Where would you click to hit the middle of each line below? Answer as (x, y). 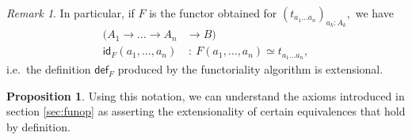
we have (374, 13)
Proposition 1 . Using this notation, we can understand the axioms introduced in (206, 95)
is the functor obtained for (213, 13)
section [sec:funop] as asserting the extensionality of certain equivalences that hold (206, 111)
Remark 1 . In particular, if (71, 13)
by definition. (38, 126)
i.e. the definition (49, 69)
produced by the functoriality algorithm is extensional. (250, 69)
